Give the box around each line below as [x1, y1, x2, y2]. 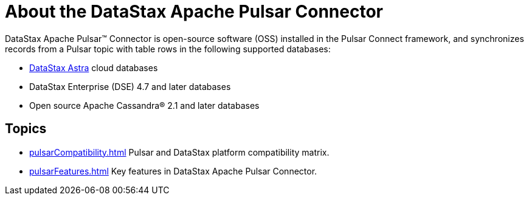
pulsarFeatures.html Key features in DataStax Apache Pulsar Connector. [29, 165, 317, 176]
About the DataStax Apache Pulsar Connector [5, 1, 383, 22]
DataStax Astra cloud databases [29, 62, 158, 73]
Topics [5, 121, 47, 137]
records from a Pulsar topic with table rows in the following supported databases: [5, 43, 331, 54]
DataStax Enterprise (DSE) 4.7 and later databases [29, 81, 231, 92]
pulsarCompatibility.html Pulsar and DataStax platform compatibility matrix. [29, 147, 330, 157]
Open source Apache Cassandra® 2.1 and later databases [29, 100, 260, 111]
